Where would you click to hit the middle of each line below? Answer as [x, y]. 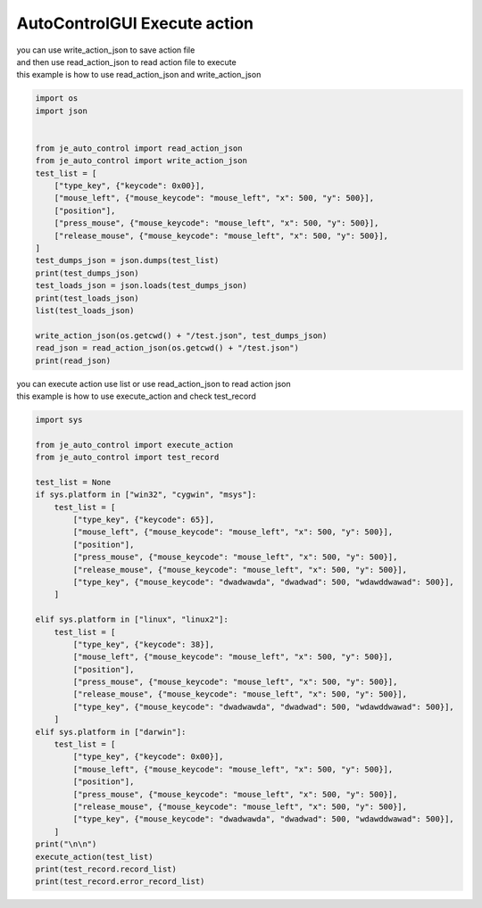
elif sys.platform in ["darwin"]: [111, 732]
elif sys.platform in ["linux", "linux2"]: [132, 619]
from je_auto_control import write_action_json [141, 161]
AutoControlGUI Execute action [135, 23]
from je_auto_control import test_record [127, 458]
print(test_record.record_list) [106, 869]
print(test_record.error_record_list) [120, 882]
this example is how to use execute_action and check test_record [136, 396]
